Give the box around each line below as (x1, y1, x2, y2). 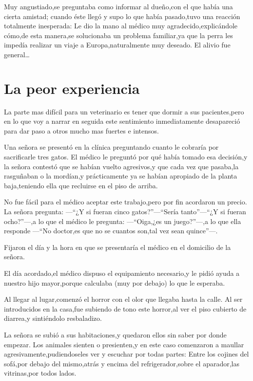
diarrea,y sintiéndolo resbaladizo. (4, 313, 102, 323)
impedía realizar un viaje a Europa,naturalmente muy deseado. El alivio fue (4, 40, 231, 50)
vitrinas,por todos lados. (4, 368, 77, 378)
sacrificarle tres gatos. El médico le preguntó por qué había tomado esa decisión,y (4, 152, 248, 162)
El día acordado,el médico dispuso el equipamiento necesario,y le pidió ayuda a (4, 268, 240, 278)
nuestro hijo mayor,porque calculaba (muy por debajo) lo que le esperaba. (4, 277, 225, 288)
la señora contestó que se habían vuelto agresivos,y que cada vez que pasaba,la (4, 161, 239, 171)
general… (4, 49, 30, 59)
